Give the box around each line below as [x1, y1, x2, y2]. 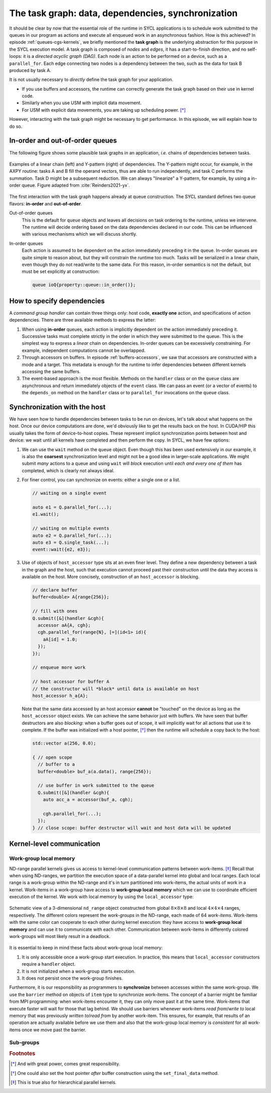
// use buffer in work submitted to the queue [38, 783, 155, 788]
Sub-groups [9, 1039, 40, 1046]
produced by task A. [9, 67, 51, 73]
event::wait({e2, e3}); [32, 547, 91, 552]
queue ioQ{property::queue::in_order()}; [32, 282, 136, 288]
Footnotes [9, 1050, 36, 1057]
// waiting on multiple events [32, 526, 110, 531]
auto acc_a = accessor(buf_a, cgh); [43, 797, 133, 803]
